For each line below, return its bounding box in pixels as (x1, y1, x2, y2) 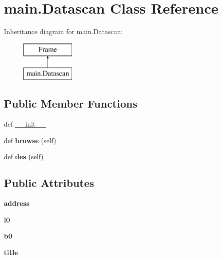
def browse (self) (4, 135, 56, 145)
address (4, 198, 30, 208)
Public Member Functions (4, 96, 137, 111)
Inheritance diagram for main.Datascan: (4, 26, 123, 37)
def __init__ (4, 119, 46, 129)
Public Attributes (4, 175, 94, 190)
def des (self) (4, 151, 44, 162)
